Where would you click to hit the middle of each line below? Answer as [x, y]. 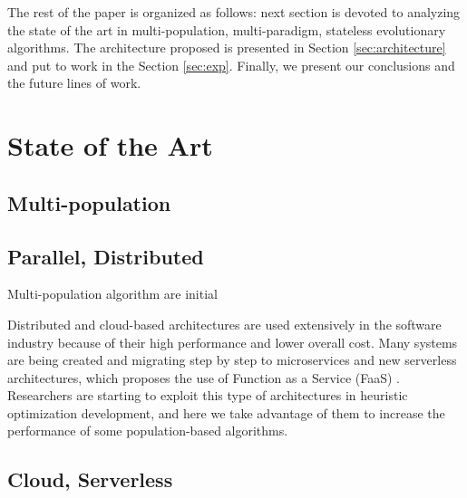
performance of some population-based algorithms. [148, 431]
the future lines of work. [74, 83]
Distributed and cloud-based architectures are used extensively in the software [224, 324]
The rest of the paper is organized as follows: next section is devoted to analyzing [234, 12]
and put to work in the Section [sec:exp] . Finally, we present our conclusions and [231, 65]
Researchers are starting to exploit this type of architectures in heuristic [208, 395]
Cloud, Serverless [90, 479]
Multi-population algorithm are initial [112, 294]
